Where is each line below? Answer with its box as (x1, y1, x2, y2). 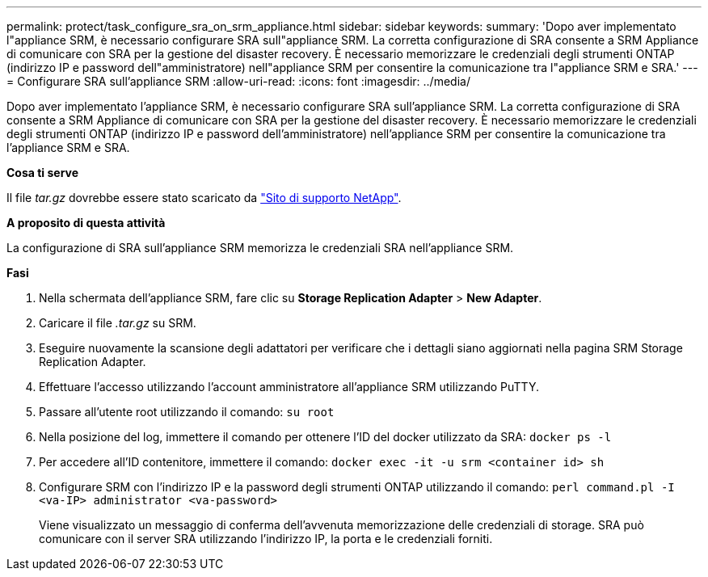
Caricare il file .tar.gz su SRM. (39, 316, 196, 330)
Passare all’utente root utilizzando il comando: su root (39, 405, 335, 419)
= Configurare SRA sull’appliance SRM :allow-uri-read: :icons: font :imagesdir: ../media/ (6, 74, 470, 88)
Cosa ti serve (6, 166, 79, 179)
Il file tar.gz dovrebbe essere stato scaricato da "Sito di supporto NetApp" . (6, 191, 402, 204)
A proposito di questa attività (6, 216, 166, 230)
